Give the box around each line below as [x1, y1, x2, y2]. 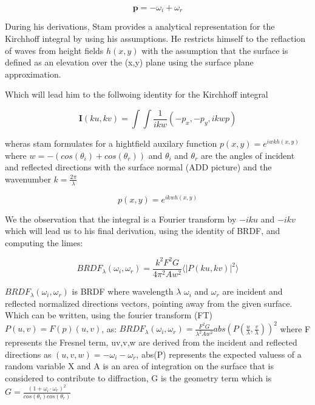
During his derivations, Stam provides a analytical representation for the [5, 20, 275, 33]
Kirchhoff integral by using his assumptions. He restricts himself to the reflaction [5, 32, 306, 45]
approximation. [5, 67, 61, 80]
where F [280, 322, 311, 335]
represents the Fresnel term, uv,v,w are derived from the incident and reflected [5, 336, 297, 349]
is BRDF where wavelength [72, 285, 174, 298]
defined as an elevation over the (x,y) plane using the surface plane [5, 56, 254, 69]
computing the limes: [5, 236, 83, 249]
